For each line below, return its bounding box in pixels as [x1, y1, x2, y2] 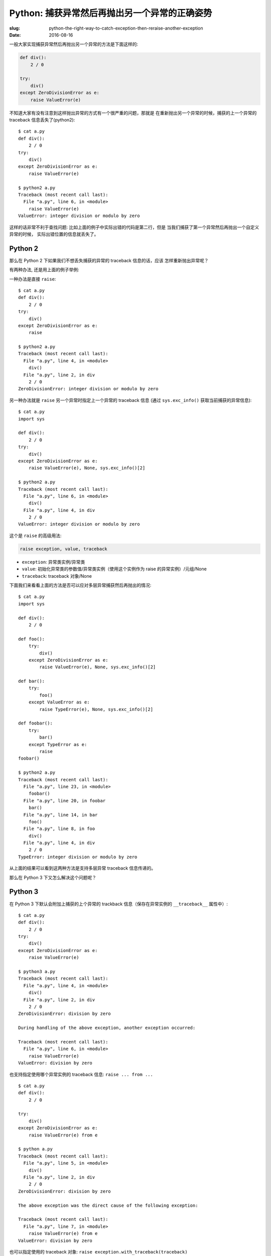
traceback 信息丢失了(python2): [9, 117, 75, 123]
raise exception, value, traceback [20, 546, 107, 552]
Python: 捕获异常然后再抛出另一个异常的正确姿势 [9, 8, 212, 19]
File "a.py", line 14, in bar [23, 812, 98, 817]
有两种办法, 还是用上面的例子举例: [9, 267, 80, 273]
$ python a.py [18, 1146, 53, 1152]
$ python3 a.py [18, 969, 56, 975]
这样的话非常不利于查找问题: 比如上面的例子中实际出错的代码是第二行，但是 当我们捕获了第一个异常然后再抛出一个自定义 [9, 224, 259, 230]
